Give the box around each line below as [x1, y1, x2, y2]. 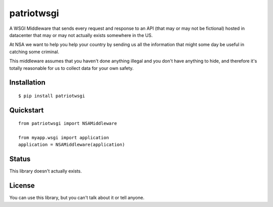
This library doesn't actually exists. [9, 168, 82, 174]
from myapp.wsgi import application [18, 135, 109, 141]
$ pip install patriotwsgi [18, 93, 85, 99]
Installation [9, 78, 45, 87]
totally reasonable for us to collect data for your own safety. [9, 65, 134, 71]
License [9, 181, 35, 190]
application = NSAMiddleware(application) [18, 142, 125, 148]
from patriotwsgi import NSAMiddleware [18, 120, 117, 127]
